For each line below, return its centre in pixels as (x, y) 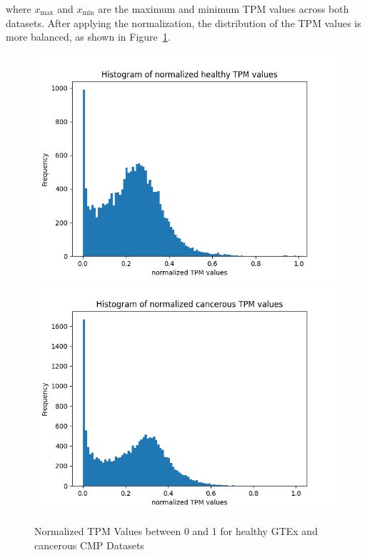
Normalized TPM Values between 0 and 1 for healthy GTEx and (176, 530)
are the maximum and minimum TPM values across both (223, 9)
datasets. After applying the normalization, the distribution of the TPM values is (183, 22)
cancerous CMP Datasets (89, 545)
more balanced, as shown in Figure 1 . (88, 37)
